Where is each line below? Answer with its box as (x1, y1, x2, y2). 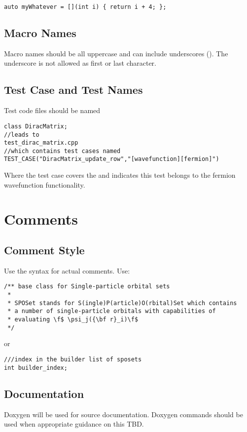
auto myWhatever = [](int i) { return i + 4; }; (4, 3, 167, 10)
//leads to (4, 131, 39, 138)
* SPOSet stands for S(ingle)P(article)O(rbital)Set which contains (7, 299, 237, 307)
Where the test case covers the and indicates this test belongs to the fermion (4, 170, 236, 180)
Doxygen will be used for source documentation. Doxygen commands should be (4, 409, 243, 419)
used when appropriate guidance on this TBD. (4, 419, 144, 429)
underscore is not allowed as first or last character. (4, 58, 156, 68)
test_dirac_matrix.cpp (4, 139, 78, 147)
